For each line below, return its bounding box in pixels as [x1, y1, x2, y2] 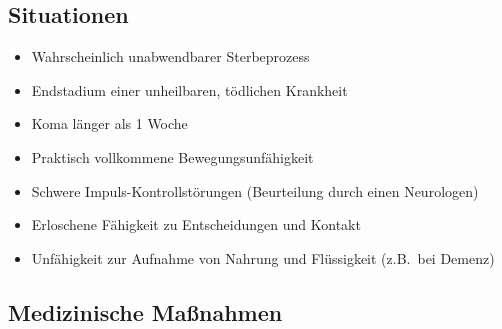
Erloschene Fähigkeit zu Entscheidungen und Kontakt [31, 214, 361, 235]
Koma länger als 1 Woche [31, 113, 188, 134]
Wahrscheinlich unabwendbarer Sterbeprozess [31, 46, 310, 67]
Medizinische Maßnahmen [8, 296, 283, 327]
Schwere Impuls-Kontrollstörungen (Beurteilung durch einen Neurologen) [31, 180, 479, 201]
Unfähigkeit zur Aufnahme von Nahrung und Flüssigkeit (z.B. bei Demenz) [31, 247, 495, 268]
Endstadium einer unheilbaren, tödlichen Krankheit [31, 79, 348, 100]
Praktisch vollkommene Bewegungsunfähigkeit [31, 146, 314, 167]
